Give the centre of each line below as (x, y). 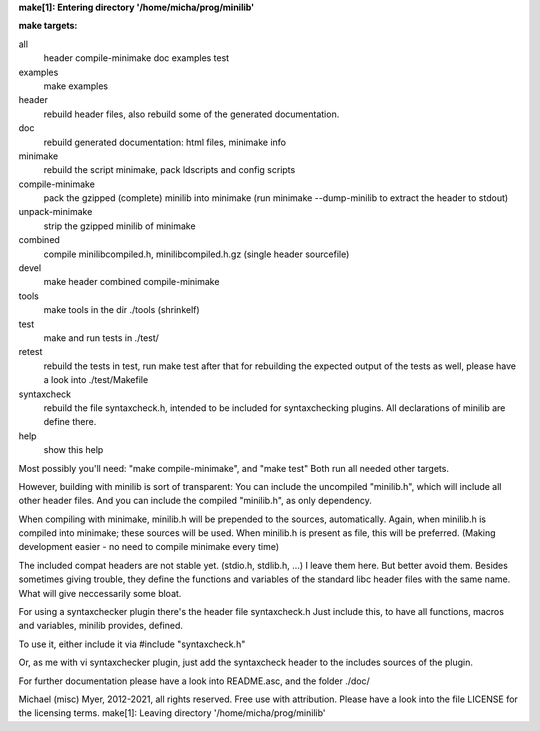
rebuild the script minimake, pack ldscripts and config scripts (169, 170)
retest (30, 352)
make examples (76, 86)
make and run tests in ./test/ (101, 337)
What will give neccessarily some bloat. (100, 593)
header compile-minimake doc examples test (136, 58)
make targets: (48, 26)
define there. (70, 422)
